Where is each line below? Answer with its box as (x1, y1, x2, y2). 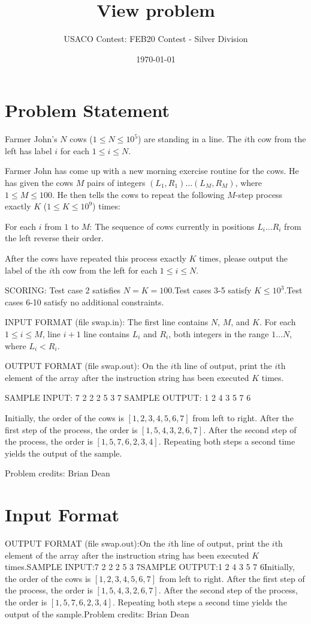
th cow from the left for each (52, 263, 158, 276)
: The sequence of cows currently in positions (89, 220, 255, 232)
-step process (235, 188, 283, 200)
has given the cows (5, 176, 74, 189)
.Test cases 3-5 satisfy (172, 284, 252, 296)
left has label (5, 144, 52, 157)
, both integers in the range (168, 327, 269, 340)
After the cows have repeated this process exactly (5, 252, 186, 264)
